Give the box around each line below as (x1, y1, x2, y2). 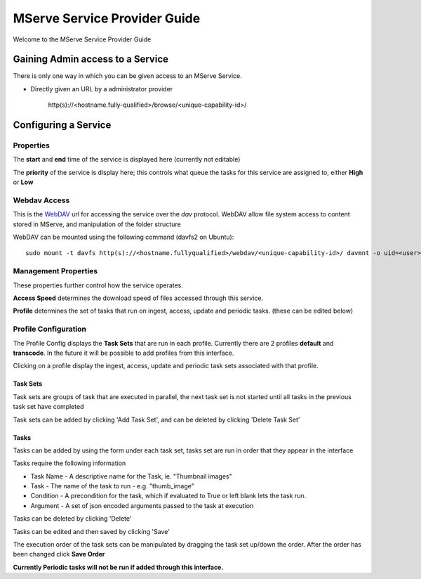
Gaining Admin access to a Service (13, 53, 168, 65)
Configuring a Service (13, 119, 112, 131)
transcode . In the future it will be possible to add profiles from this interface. (13, 349, 234, 357)
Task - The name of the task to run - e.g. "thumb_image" (30, 482, 194, 490)
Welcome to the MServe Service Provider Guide (13, 35, 152, 44)
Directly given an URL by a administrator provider (30, 84, 173, 93)
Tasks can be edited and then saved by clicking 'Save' (13, 527, 170, 535)
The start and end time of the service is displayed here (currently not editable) (13, 155, 241, 164)
